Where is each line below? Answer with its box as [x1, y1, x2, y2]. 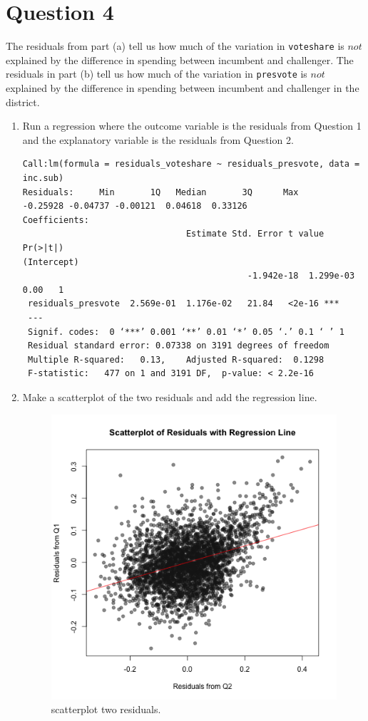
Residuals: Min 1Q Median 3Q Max [22, 187, 299, 197]
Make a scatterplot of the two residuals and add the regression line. [22, 389, 317, 404]
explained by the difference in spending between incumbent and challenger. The [6, 52, 354, 67]
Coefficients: [22, 214, 89, 225]
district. [6, 94, 40, 109]
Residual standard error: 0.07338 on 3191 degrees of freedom [27, 341, 329, 351]
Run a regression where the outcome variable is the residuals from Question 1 [22, 118, 362, 133]
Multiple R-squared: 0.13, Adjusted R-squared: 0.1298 [27, 354, 324, 365]
